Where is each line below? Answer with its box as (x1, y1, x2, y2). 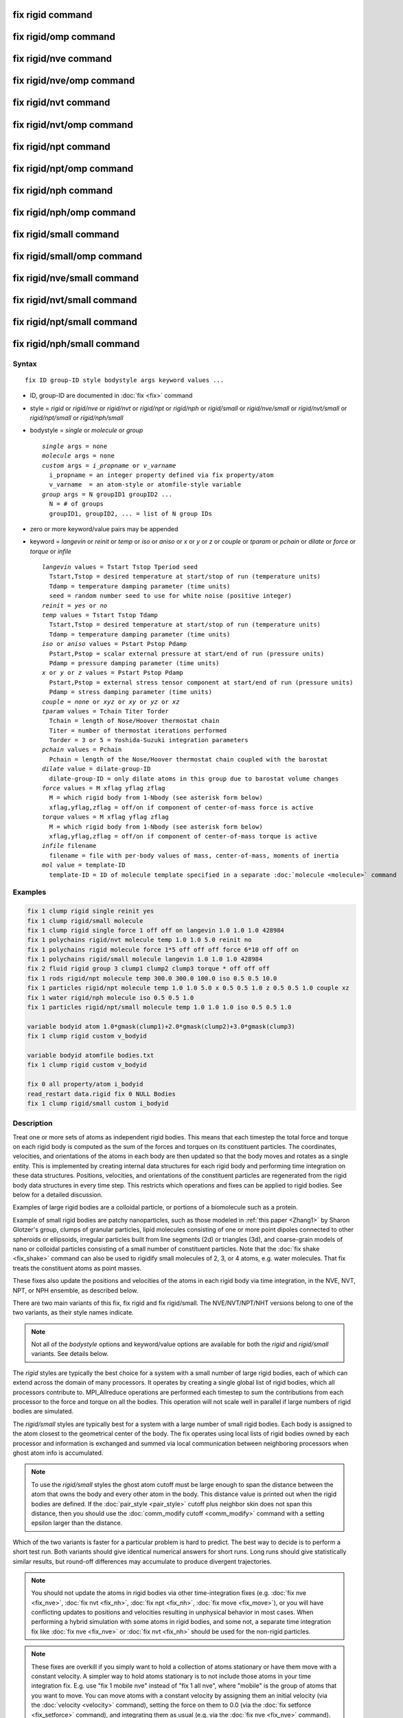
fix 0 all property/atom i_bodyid (27, 1080, 143, 1089)
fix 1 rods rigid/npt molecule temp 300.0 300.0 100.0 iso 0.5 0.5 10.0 (27, 974, 277, 982)
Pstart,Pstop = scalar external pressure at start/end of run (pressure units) (49, 649, 325, 658)
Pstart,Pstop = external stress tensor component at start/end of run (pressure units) (49, 678, 354, 687)
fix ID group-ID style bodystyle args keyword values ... (25, 376, 224, 384)
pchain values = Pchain (42, 746, 122, 754)
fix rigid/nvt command (12, 97, 111, 109)
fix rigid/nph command (12, 184, 113, 196)
